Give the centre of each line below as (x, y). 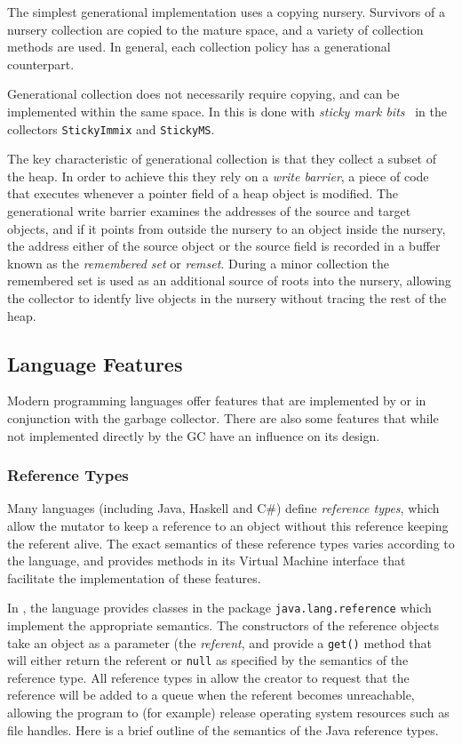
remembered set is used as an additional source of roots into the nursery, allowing (229, 280)
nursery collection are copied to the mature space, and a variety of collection (215, 29)
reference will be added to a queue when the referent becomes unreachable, (211, 695)
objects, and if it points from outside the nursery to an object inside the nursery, (227, 228)
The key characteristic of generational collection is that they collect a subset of (222, 159)
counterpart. (41, 64)
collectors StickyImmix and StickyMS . (111, 128)
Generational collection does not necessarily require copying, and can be (203, 94)
